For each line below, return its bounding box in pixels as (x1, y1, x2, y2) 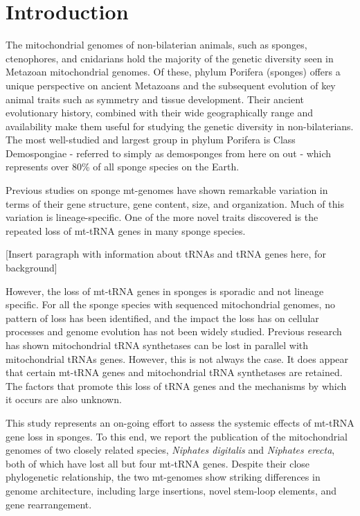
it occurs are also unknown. (6, 392, 122, 407)
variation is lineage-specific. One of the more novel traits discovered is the (6, 210, 318, 224)
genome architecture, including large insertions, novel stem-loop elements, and (6, 483, 337, 497)
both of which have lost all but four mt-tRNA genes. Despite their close (6, 456, 310, 470)
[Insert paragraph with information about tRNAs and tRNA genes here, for (6, 247, 326, 261)
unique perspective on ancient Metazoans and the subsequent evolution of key (6, 78, 336, 92)
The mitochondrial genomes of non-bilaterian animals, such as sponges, (6, 37, 307, 52)
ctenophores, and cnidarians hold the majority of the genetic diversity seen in (6, 51, 334, 65)
